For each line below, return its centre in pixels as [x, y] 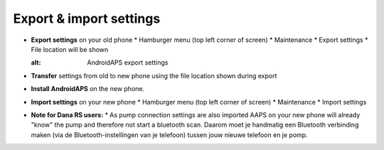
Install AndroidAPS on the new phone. [88, 89]
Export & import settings [87, 18]
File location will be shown [70, 49]
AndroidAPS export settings [128, 63]
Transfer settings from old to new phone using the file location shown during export [154, 75]
